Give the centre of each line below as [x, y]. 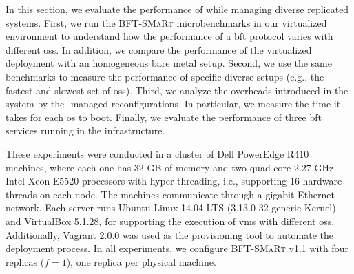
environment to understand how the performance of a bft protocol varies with [169, 36]
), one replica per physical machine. [141, 261]
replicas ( [25, 261]
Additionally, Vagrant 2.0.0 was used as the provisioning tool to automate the [170, 234]
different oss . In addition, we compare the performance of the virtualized [159, 49]
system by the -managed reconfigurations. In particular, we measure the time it [173, 104]
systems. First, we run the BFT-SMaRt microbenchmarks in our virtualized [166, 22]
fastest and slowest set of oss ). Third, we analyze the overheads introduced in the [177, 90]
